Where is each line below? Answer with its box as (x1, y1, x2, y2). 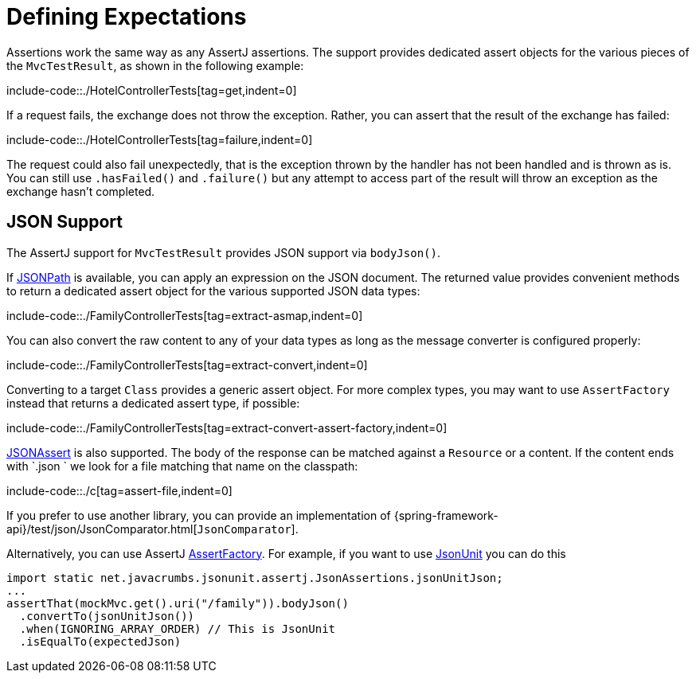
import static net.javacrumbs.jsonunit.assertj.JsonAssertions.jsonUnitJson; (6, 571, 503, 584)
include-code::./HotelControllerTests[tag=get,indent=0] (6, 83, 297, 97)
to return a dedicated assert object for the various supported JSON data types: (6, 283, 420, 298)
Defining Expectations (6, 3, 247, 30)
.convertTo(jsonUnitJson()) (19, 609, 195, 622)
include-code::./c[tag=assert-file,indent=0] (6, 483, 233, 498)
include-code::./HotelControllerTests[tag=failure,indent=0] (6, 132, 313, 146)
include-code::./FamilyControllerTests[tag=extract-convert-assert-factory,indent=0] (6, 420, 448, 435)
